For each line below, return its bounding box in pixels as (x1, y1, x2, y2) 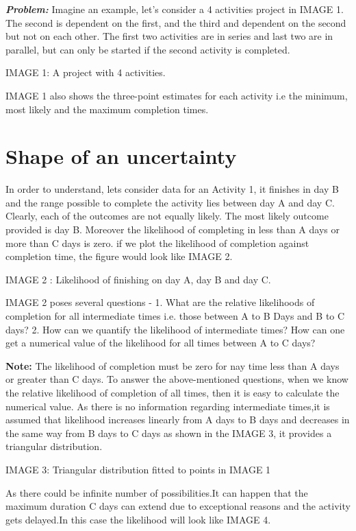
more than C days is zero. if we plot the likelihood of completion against (5, 235, 309, 250)
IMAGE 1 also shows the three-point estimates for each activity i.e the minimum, (5, 88, 348, 102)
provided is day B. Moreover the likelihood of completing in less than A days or (5, 222, 340, 237)
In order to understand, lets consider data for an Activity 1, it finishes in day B (5, 182, 339, 196)
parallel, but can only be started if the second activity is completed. (5, 42, 290, 56)
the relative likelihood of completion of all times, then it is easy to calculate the (5, 386, 340, 399)
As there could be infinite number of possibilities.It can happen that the (5, 485, 308, 499)
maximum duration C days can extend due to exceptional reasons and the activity (5, 499, 351, 513)
